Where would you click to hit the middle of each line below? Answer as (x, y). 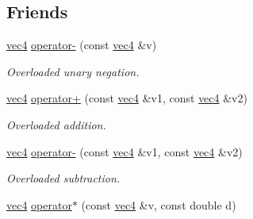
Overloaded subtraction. (63, 178)
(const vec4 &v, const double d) (159, 204)
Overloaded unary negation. (73, 71)
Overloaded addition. (56, 124)
